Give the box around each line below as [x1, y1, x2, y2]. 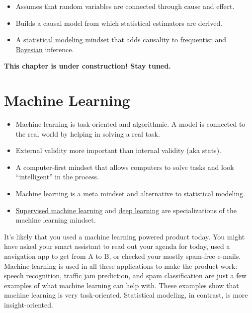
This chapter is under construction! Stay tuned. [4, 61, 171, 71]
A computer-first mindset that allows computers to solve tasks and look [15, 161, 234, 172]
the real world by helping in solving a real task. [15, 128, 160, 139]
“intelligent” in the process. [15, 171, 99, 182]
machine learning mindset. [15, 215, 96, 225]
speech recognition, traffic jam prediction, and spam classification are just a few [4, 270, 247, 281]
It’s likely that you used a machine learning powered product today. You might [4, 231, 245, 241]
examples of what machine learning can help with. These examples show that [4, 280, 239, 290]
